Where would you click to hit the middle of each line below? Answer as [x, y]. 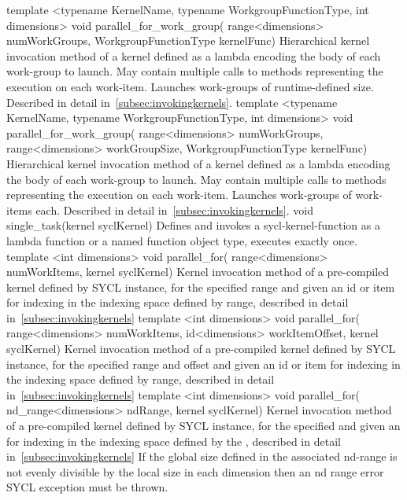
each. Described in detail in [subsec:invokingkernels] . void [174, 210]
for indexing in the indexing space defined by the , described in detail [174, 441]
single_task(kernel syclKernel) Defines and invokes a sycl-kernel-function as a [193, 225]
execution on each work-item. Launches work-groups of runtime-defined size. [190, 86]
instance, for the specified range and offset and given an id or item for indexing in [203, 364]
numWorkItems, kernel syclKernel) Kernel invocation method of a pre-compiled [198, 272]
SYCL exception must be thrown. [87, 487]
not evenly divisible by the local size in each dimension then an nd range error [195, 471]
